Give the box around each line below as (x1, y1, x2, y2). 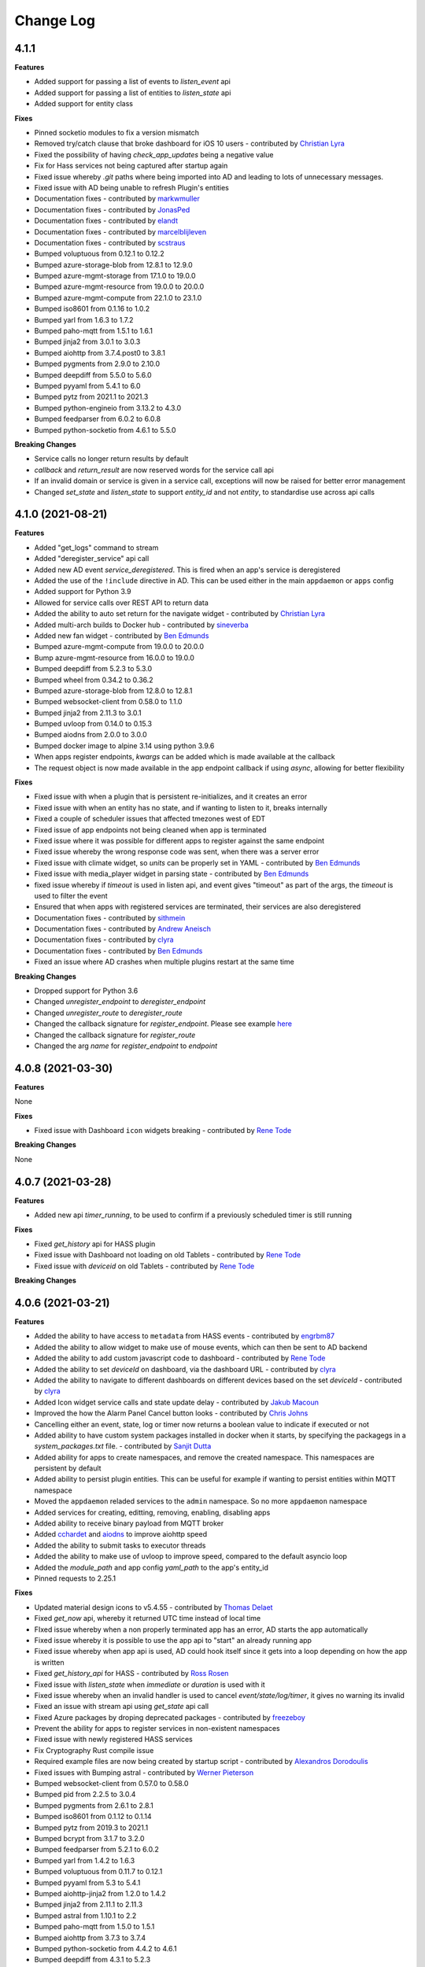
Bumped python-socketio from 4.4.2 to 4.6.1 (34, 1943, 177, 1953)
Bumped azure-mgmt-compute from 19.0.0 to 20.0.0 (34, 642, 205, 651)
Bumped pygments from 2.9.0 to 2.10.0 (34, 359, 161, 369)
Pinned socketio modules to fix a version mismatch (34, 128, 200, 138)
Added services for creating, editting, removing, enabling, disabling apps (34, 1508, 271, 1517)
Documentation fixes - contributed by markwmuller (34, 194, 200, 204)
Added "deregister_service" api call (34, 554, 150, 563)
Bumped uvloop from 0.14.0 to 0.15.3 (34, 719, 153, 729)
